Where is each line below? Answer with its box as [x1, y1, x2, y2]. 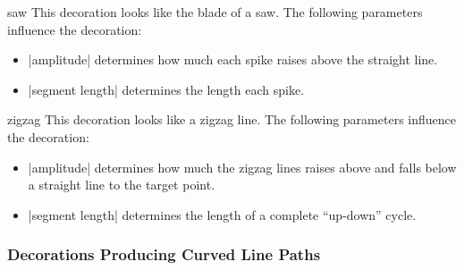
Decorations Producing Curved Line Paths [7, 243, 321, 266]
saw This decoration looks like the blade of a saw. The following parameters [7, 3, 423, 21]
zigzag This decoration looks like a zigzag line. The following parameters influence [7, 110, 456, 129]
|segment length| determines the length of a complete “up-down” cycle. [28, 205, 417, 224]
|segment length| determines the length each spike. [28, 80, 305, 98]
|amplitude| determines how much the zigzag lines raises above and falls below [28, 157, 457, 176]
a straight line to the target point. [28, 175, 215, 194]
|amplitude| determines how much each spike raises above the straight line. [28, 50, 438, 69]
